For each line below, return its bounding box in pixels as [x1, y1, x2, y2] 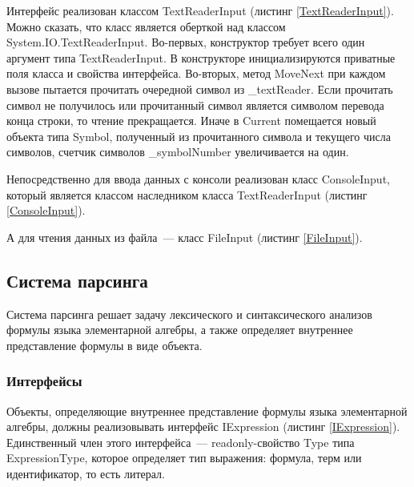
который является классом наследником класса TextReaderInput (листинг [6, 186, 368, 203]
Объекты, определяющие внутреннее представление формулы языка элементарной [6, 402, 408, 419]
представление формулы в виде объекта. [6, 336, 203, 353]
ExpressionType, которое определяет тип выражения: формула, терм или [6, 449, 362, 466]
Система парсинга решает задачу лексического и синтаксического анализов [6, 305, 372, 322]
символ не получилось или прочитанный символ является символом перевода [6, 96, 384, 113]
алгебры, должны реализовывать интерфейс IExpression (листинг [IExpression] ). [6, 418, 400, 435]
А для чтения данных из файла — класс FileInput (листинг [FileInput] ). [6, 228, 363, 245]
